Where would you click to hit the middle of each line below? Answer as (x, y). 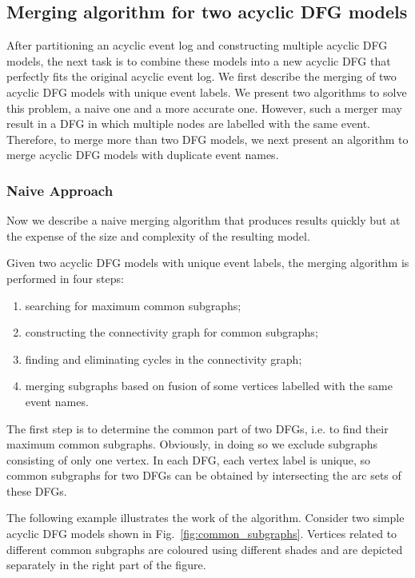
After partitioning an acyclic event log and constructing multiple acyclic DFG (197, 45)
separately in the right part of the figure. (106, 565)
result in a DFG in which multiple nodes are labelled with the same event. (188, 124)
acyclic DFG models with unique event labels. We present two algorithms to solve (207, 92)
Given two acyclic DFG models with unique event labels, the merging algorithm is (208, 263)
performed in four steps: (65, 278)
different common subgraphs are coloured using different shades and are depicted (205, 549)
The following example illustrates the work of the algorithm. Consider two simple (206, 518)
